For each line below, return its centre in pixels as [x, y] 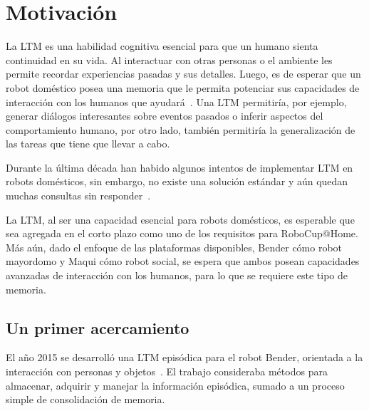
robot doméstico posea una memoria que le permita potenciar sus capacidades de [183, 87]
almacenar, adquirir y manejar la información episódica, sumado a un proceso [175, 385]
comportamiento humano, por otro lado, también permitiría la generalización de [181, 129]
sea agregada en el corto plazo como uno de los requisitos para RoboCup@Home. [182, 233]
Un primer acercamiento [98, 327]
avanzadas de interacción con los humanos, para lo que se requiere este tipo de [177, 275]
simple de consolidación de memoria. [85, 399]
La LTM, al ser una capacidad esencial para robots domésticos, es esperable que [180, 219]
